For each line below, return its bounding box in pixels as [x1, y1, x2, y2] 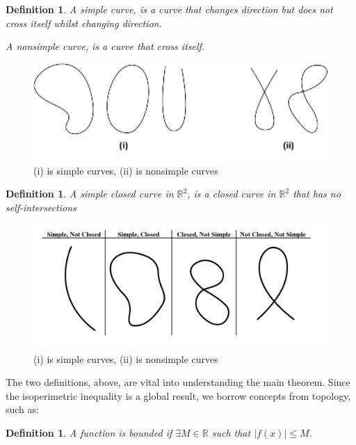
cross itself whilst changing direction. [6, 15, 162, 30]
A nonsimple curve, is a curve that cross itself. [6, 39, 205, 54]
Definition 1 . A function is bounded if [6, 425, 172, 439]
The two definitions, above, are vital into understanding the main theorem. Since [6, 375, 350, 389]
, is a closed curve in [187, 186, 276, 201]
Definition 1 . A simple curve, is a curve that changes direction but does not [6, 2, 333, 16]
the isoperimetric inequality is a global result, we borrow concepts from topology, [6, 388, 351, 403]
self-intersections [6, 200, 76, 214]
